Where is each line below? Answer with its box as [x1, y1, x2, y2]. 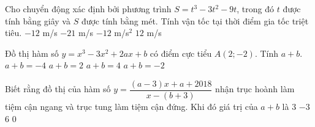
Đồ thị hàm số [5, 46, 59, 59]
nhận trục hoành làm [215, 82, 295, 95]
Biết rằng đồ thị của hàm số [5, 82, 111, 95]
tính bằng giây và [5, 14, 70, 27]
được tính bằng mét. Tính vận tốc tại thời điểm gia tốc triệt [81, 14, 309, 27]
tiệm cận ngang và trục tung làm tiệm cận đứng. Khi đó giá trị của [5, 100, 258, 113]
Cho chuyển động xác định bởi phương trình [5, 2, 172, 15]
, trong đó [237, 2, 274, 15]
